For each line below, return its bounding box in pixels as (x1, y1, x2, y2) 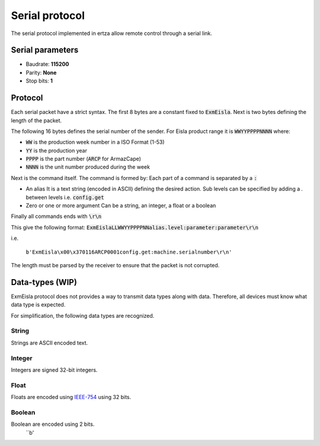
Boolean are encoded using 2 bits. (11, 420, 95, 428)
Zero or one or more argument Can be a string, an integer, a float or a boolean (25, 202, 216, 209)
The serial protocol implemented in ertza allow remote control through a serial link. (11, 30, 213, 37)
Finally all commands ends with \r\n (11, 213, 102, 220)
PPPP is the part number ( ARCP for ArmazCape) (25, 155, 142, 163)
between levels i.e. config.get (25, 194, 104, 201)
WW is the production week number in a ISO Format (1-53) (25, 138, 165, 145)
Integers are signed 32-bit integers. (11, 366, 98, 374)
